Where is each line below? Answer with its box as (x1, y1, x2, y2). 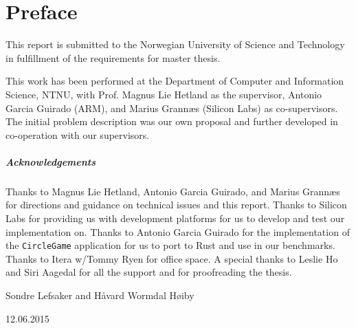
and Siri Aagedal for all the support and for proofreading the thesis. (5, 265, 292, 279)
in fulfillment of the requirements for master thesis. (5, 50, 221, 65)
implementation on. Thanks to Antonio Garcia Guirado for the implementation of (5, 224, 350, 239)
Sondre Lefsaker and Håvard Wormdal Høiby (5, 288, 194, 303)
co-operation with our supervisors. (5, 127, 150, 142)
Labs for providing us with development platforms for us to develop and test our (5, 211, 345, 226)
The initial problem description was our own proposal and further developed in (5, 114, 338, 129)
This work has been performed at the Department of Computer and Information (5, 74, 344, 88)
